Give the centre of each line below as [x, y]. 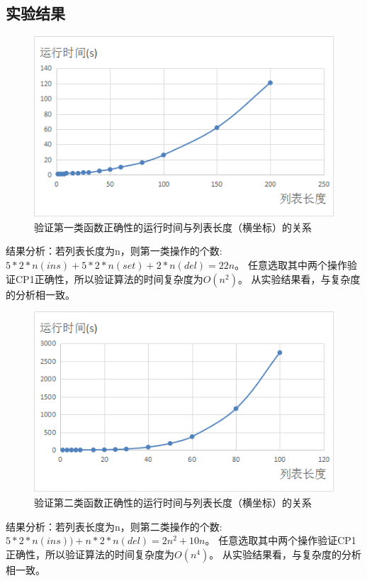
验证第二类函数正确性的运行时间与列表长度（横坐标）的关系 [173, 502]
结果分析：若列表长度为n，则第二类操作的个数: [114, 526]
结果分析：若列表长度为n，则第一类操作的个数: [114, 251]
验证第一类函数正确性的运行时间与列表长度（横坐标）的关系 [173, 227]
